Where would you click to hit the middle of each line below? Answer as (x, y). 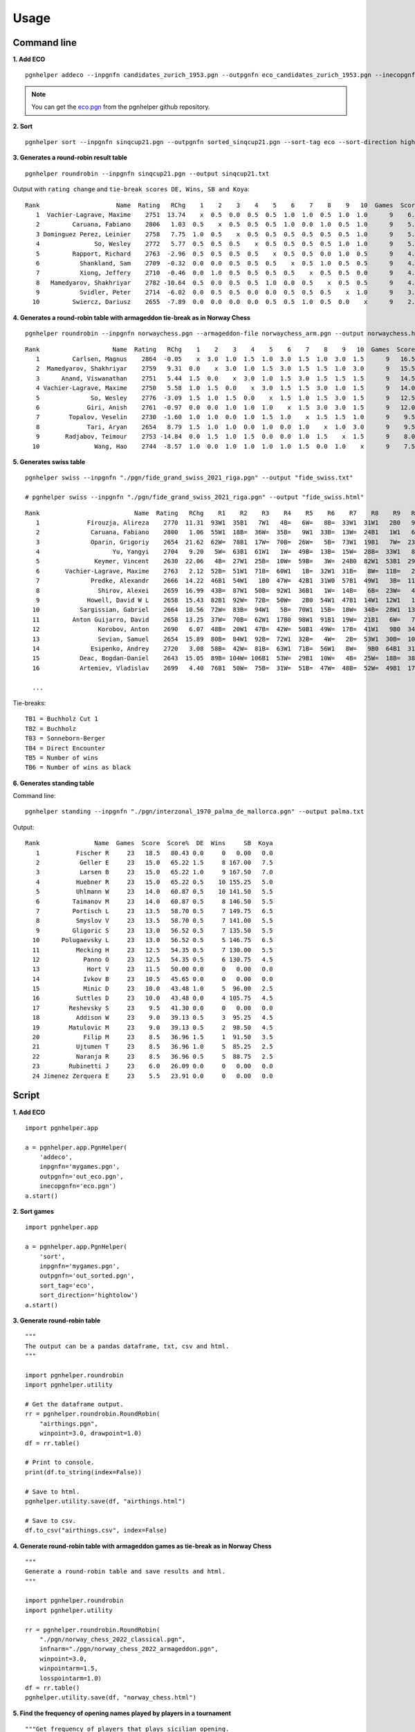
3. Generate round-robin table (57, 1320)
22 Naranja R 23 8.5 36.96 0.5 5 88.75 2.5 (153, 1056)
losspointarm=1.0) (71, 1678)
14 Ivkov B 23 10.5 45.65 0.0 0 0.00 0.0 (153, 979)
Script (26, 1096)
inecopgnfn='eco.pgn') (78, 1186)
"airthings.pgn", (68, 1423)
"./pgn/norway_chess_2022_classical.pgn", (112, 1640)
